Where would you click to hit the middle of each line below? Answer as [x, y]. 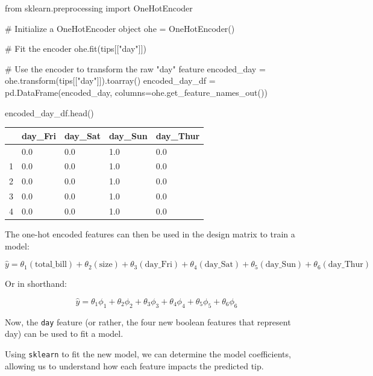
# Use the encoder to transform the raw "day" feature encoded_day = [135, 68]
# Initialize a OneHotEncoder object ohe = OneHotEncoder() [120, 28]
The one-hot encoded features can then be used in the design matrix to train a [150, 233]
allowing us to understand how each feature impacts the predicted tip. [134, 365]
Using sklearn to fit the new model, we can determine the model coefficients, [148, 354]
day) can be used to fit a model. [64, 334]
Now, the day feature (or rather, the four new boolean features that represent [148, 321]
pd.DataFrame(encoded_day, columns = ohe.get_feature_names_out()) [136, 92]
